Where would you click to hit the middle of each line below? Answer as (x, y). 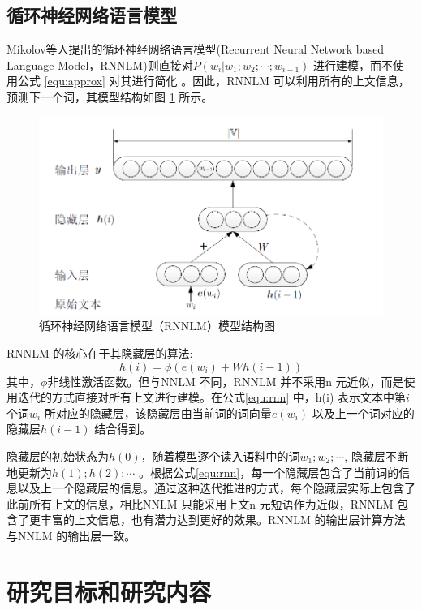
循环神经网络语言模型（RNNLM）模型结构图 (157, 326)
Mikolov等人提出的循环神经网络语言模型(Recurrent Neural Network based (196, 49)
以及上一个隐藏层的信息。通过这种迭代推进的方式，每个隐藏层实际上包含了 (216, 488)
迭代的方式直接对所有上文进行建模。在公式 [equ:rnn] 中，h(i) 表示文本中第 (212, 397)
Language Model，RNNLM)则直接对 (100, 64)
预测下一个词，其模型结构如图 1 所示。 (110, 96)
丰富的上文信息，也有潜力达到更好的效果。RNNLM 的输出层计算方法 (223, 520)
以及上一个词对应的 (363, 412)
